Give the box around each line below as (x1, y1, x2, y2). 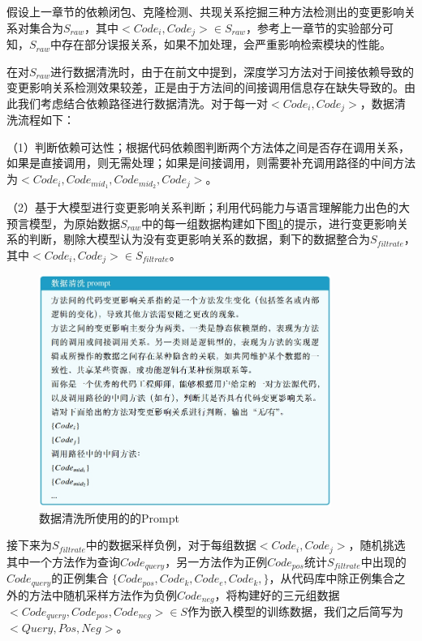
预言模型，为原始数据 (6, 214, 120, 231)
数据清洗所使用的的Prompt (39, 509, 179, 526)
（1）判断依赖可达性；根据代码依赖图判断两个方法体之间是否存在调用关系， (6, 138, 410, 155)
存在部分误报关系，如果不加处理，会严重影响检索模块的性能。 (61, 36, 391, 53)
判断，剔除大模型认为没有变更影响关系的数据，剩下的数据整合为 (28, 230, 370, 247)
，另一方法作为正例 (165, 553, 268, 570)
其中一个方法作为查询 (6, 553, 120, 570)
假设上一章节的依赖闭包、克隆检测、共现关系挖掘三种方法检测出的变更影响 (6, 3, 404, 19)
